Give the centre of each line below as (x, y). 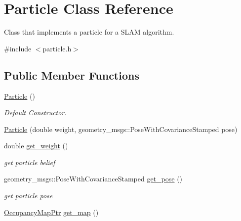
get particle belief (30, 162)
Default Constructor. (35, 112)
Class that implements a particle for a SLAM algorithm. (89, 32)
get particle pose (28, 196)
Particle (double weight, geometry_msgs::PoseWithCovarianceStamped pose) (121, 129)
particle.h (57, 48)
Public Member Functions (72, 75)
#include (18, 48)
